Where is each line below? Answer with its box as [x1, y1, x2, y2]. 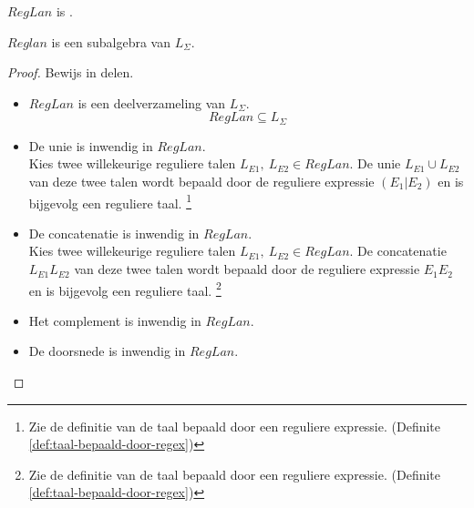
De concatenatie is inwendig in [28, 223, 200, 242]
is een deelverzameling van [77, 93, 226, 112]
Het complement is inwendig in [28, 310, 201, 330]
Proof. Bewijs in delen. [7, 63, 134, 82]
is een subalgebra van [51, 32, 170, 51]
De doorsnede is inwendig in [28, 341, 186, 361]
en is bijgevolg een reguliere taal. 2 [28, 278, 222, 300]
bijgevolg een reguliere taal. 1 [28, 190, 191, 212]
